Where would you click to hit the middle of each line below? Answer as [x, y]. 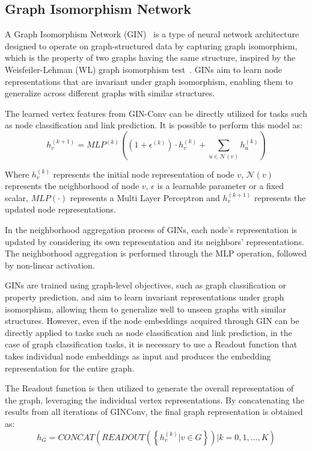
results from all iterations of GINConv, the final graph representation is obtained [154, 412]
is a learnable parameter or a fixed [221, 186]
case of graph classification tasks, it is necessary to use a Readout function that [151, 344]
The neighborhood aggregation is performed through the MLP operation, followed [156, 253]
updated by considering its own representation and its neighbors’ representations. [154, 241]
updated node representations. [60, 209]
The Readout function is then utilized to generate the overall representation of [149, 388]
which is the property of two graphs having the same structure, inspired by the [150, 58]
